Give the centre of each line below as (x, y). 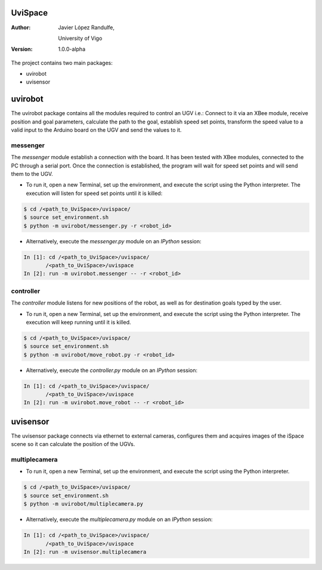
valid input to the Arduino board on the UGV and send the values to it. (96, 130)
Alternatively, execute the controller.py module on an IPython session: (112, 370)
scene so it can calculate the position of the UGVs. (73, 444)
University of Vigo (80, 38)
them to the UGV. (32, 174)
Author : (21, 27)
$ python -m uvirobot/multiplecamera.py (83, 504)
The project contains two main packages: (62, 63)
